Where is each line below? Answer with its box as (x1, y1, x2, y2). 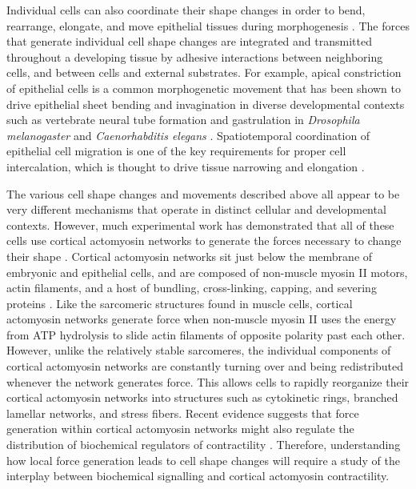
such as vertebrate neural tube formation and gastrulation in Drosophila (6, 111, 360, 128)
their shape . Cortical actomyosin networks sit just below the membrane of (6, 247, 373, 264)
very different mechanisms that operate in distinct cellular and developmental (6, 201, 386, 218)
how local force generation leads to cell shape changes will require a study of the (6, 451, 400, 468)
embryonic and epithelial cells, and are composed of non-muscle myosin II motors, (6, 263, 408, 280)
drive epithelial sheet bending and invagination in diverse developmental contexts (6, 95, 405, 112)
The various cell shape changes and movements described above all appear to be (6, 185, 400, 202)
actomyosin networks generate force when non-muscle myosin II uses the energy (6, 311, 397, 327)
